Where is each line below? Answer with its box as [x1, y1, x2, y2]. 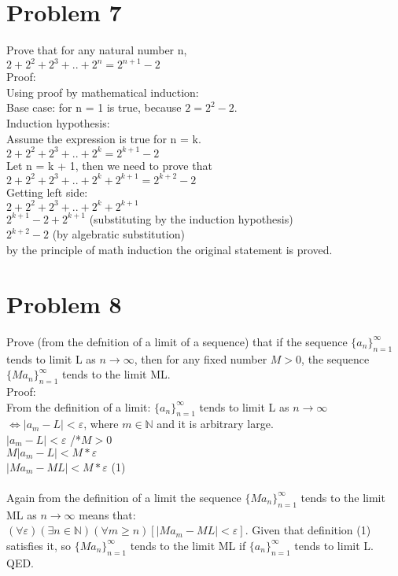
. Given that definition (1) [245, 522, 371, 538]
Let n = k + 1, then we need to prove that [6, 157, 212, 173]
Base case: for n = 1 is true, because [6, 99, 182, 116]
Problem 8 [6, 287, 122, 319]
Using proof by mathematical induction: [6, 83, 199, 100]
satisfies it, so [6, 537, 71, 553]
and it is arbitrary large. [157, 415, 274, 432]
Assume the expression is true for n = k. [6, 130, 201, 146]
